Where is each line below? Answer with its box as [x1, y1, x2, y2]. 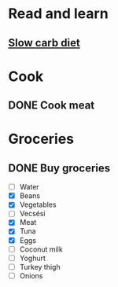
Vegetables [19, 200, 57, 209]
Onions [19, 270, 43, 280]
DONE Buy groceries [8, 161, 111, 175]
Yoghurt [19, 253, 46, 263]
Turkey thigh [19, 262, 61, 271]
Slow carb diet [8, 36, 80, 50]
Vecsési [19, 209, 46, 219]
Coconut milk [19, 245, 63, 254]
